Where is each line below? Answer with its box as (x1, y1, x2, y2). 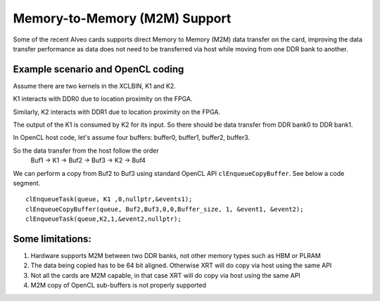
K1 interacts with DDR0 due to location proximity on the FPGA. (13, 95, 193, 103)
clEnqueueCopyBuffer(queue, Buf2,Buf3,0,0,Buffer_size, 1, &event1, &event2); (25, 205, 304, 213)
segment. (13, 179, 41, 187)
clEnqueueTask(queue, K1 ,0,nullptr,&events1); (25, 196, 193, 203)
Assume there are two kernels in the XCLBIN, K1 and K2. (13, 82, 176, 90)
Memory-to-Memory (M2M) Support (13, 11, 232, 26)
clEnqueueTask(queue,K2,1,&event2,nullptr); (25, 215, 182, 223)
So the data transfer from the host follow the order (13, 146, 159, 155)
